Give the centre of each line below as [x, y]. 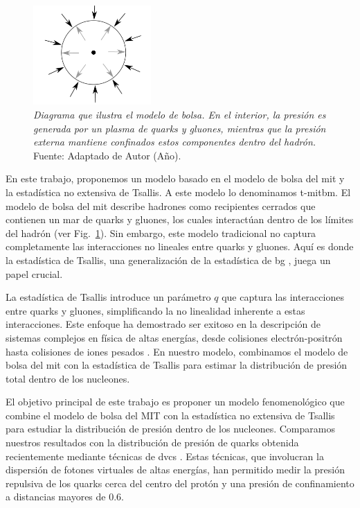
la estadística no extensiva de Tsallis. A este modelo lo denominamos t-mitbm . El [178, 192]
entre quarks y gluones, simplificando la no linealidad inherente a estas [155, 310]
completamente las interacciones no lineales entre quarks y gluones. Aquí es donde [180, 246]
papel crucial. [34, 273]
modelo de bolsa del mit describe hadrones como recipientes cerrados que [161, 205]
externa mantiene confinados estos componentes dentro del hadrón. [175, 142]
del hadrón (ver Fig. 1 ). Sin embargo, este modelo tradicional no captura [161, 233]
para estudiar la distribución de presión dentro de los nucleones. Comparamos [170, 429]
